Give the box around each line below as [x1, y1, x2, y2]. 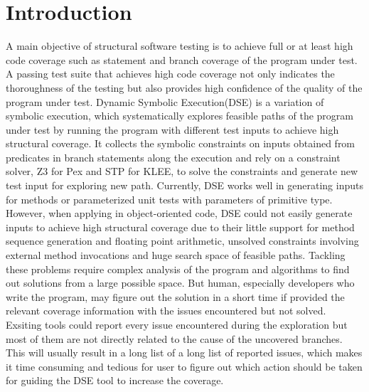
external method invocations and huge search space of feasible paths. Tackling [6, 248, 346, 263]
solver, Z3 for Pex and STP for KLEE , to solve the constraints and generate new [6, 164, 358, 179]
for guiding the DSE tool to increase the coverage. [6, 373, 224, 388]
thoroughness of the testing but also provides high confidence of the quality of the [6, 80, 363, 95]
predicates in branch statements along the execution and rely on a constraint [6, 149, 341, 164]
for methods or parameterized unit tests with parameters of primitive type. [6, 191, 333, 206]
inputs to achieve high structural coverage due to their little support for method [6, 219, 355, 234]
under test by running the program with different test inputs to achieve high [6, 122, 339, 137]
